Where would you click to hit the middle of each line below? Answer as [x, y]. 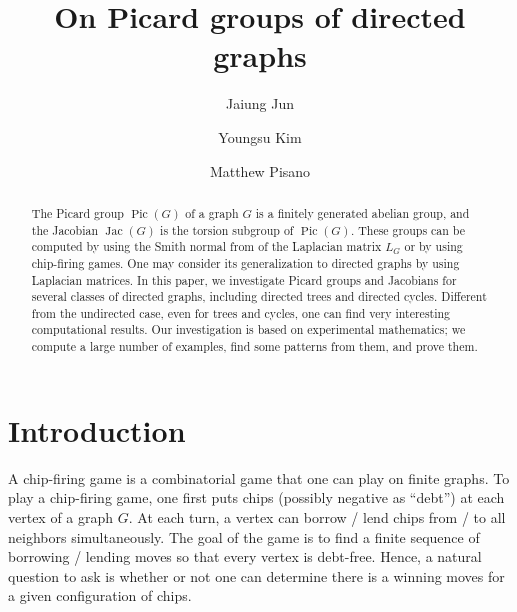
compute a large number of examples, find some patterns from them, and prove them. [254, 346]
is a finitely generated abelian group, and [362, 212]
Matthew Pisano [260, 170]
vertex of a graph [61, 516]
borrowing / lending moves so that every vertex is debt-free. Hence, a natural [245, 556]
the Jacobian [65, 229]
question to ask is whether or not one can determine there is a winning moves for [256, 575]
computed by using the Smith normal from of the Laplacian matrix [206, 246]
